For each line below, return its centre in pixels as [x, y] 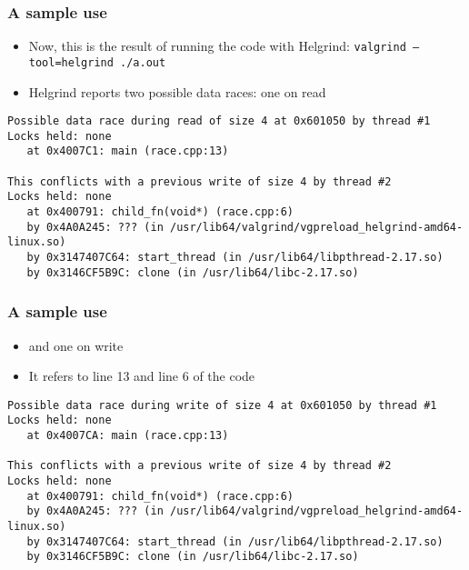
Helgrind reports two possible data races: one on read [177, 91]
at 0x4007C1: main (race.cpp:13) [128, 151]
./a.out [143, 62]
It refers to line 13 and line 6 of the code [142, 376]
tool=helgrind [71, 62]
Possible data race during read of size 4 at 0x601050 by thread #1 [219, 121]
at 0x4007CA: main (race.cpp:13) [128, 436]
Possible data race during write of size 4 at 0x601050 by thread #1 [222, 405]
